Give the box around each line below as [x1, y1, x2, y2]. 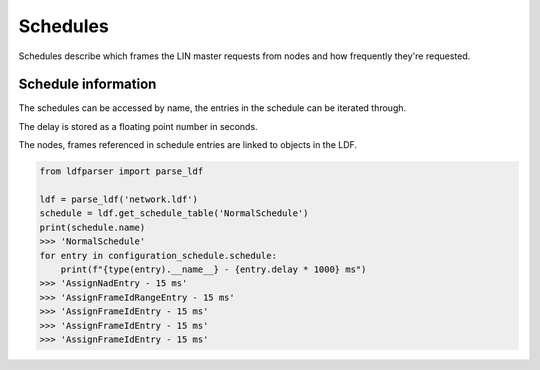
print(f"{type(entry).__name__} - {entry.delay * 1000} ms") [60, 263, 367, 275]
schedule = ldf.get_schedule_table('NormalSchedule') [39, 208, 309, 219]
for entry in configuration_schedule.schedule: [39, 250, 277, 261]
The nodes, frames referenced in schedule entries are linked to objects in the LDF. [18, 139, 358, 151]
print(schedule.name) [39, 221, 146, 233]
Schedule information [18, 76, 157, 93]
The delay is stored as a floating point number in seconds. [18, 120, 259, 132]
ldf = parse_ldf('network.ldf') [39, 194, 199, 205]
